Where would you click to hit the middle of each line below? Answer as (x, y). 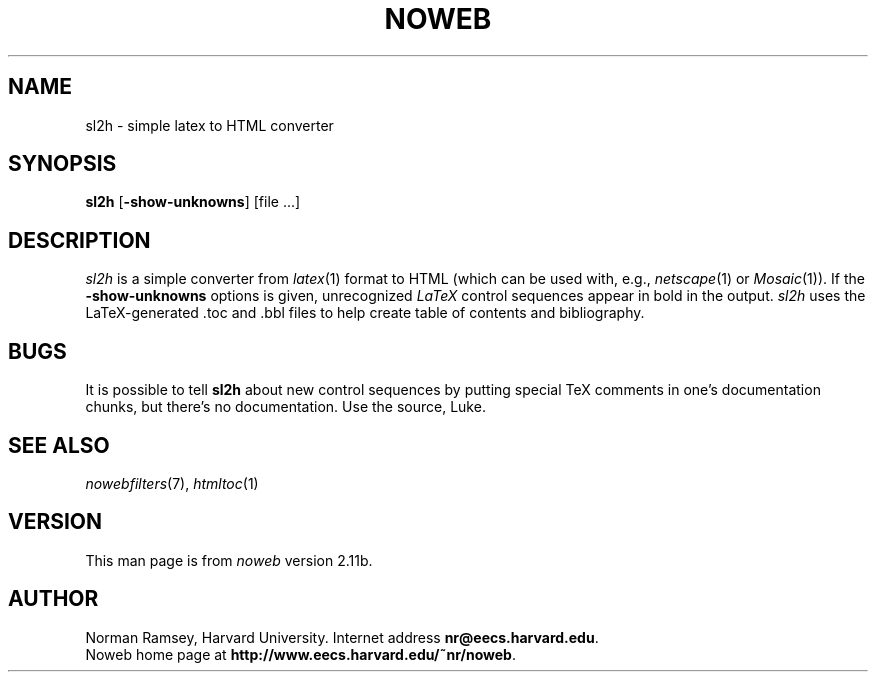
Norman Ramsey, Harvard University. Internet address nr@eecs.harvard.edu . (342, 637)
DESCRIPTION (79, 240)
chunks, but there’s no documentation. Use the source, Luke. (285, 407)
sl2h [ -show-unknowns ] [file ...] (193, 202)
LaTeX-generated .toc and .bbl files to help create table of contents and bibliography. (365, 313)
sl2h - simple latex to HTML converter (209, 125)
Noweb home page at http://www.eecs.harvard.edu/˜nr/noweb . (300, 654)
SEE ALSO (59, 445)
